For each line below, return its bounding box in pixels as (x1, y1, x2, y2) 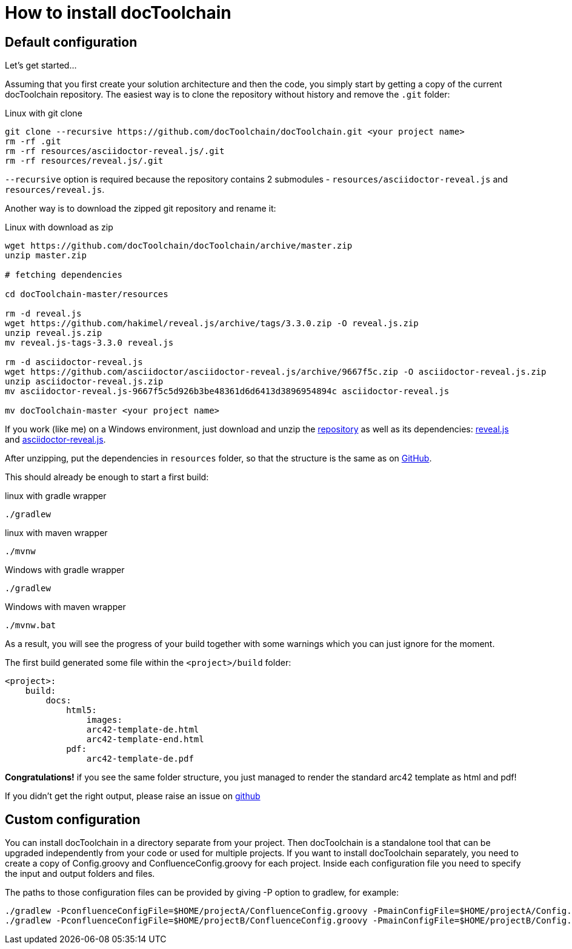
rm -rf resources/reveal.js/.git (5, 156, 164, 166)
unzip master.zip (5, 250, 87, 261)
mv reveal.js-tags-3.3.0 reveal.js (5, 338, 174, 348)
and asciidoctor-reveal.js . (5, 434, 106, 445)
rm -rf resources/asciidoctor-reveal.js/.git (5, 146, 225, 156)
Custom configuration (5, 811, 141, 827)
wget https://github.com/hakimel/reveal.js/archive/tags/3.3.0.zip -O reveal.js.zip (5, 318, 419, 329)
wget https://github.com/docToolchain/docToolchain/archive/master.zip (5, 241, 353, 251)
